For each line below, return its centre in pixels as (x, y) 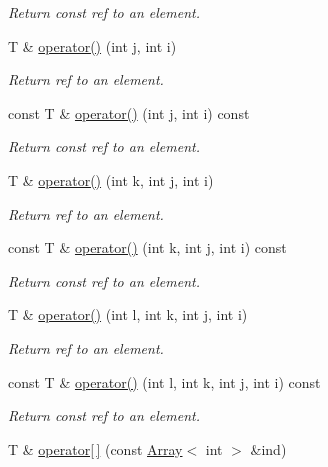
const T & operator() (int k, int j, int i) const (147, 247)
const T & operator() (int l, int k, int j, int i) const (164, 381)
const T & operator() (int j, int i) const (129, 112)
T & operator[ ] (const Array (95, 448)
